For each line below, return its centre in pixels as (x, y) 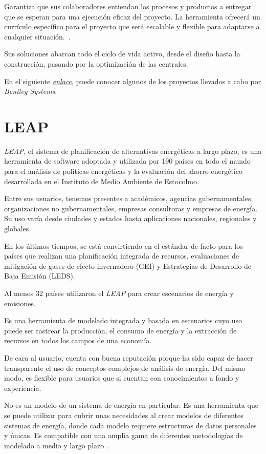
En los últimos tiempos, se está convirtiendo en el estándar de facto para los (124, 245)
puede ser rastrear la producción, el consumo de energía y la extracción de (120, 330)
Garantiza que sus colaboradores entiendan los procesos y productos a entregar (128, 6)
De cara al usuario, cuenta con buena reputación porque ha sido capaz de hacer (129, 357)
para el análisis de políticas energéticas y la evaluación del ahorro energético (123, 171)
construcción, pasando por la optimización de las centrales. (96, 63)
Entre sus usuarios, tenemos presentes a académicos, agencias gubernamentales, (129, 198)
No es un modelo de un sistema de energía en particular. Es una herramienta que (131, 405)
